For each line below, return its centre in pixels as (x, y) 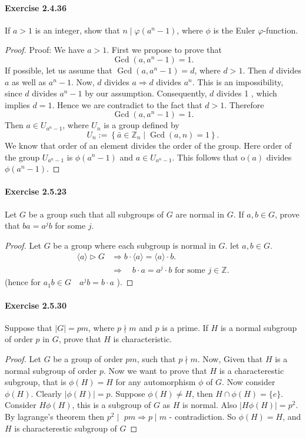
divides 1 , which (247, 93)
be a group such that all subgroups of (96, 214)
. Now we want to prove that (155, 370)
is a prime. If (185, 327)
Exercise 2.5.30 (36, 305)
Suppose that (29, 327)
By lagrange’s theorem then (55, 416)
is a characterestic (252, 370)
